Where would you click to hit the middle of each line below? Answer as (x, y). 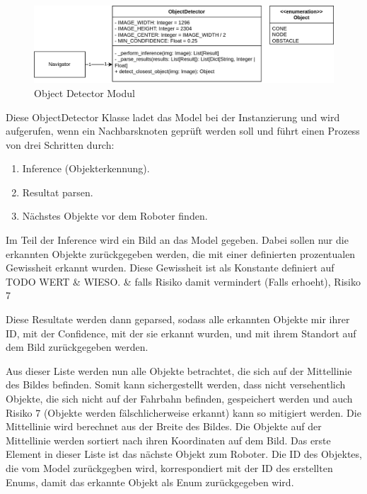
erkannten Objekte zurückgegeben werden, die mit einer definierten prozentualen (181, 253)
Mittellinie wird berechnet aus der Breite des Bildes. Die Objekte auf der (164, 426)
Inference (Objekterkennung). (86, 168)
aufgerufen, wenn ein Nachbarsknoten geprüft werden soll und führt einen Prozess (183, 131)
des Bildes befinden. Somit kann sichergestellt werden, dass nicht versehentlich (176, 384)
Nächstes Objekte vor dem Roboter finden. (115, 216)
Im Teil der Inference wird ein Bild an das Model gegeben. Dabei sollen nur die (177, 240)
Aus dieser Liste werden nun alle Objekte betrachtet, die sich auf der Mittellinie (179, 370)
